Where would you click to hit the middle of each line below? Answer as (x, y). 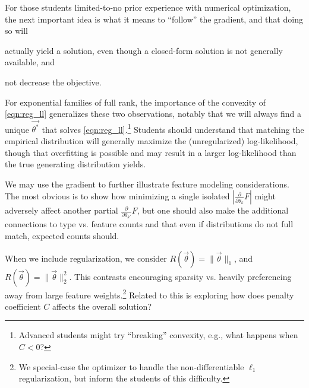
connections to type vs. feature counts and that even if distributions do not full (149, 224)
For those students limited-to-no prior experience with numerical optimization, (148, 7)
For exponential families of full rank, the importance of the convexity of (135, 102)
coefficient (23, 306)
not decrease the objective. (53, 82)
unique (17, 129)
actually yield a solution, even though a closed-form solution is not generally (144, 50)
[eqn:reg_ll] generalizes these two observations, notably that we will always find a (153, 114)
